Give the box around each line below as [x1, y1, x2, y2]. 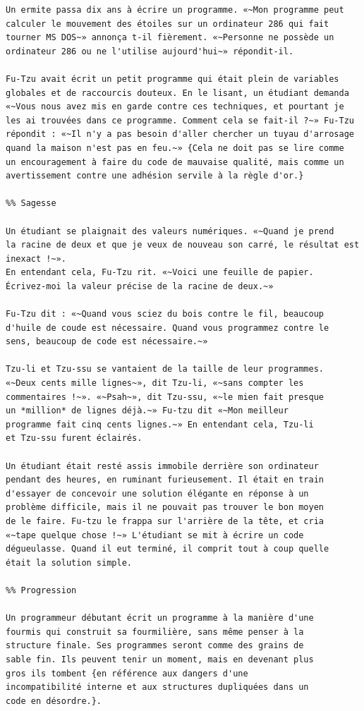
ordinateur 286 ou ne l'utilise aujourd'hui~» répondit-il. [6, 46, 294, 56]
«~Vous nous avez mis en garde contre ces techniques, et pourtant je [6, 102, 344, 112]
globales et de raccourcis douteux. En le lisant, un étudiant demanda [6, 87, 349, 98]
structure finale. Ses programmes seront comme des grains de [6, 640, 304, 651]
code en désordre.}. [6, 695, 102, 706]
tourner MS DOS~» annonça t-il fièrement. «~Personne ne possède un [6, 32, 334, 43]
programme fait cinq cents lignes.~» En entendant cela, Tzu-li [6, 419, 314, 430]
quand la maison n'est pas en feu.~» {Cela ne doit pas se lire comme [6, 142, 344, 153]
